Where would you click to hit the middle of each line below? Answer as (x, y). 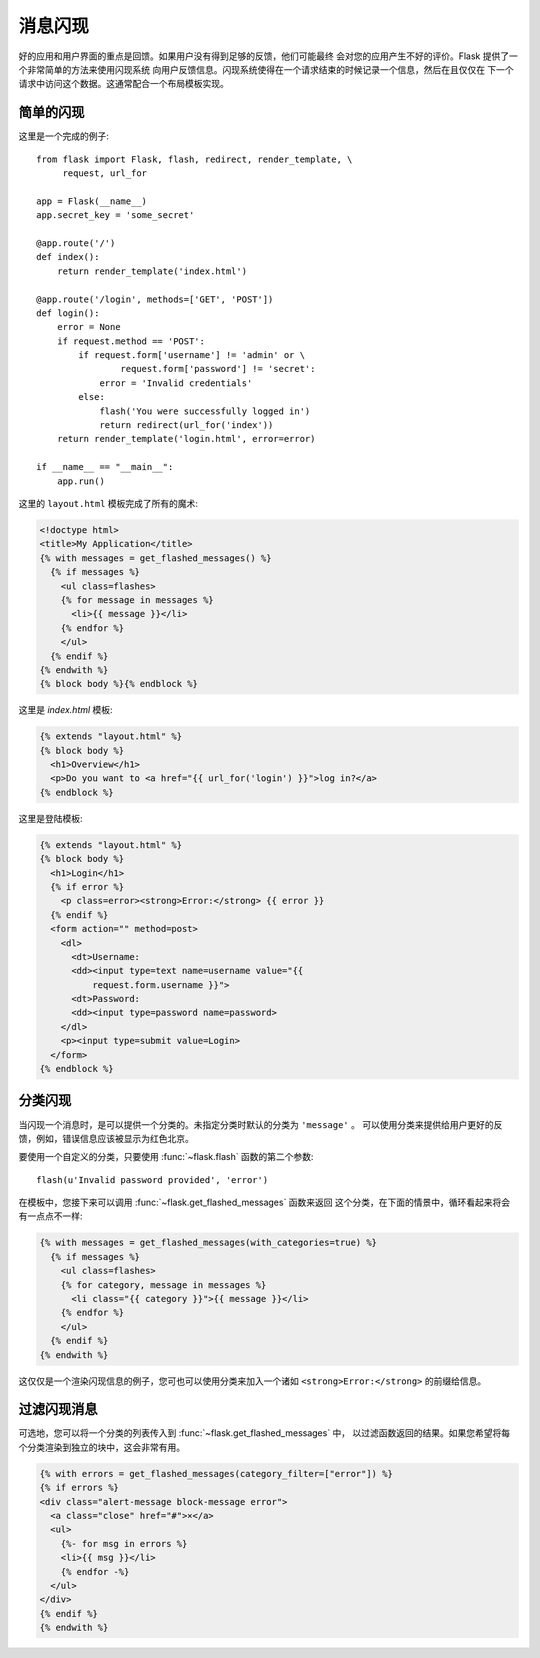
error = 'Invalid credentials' (176, 383)
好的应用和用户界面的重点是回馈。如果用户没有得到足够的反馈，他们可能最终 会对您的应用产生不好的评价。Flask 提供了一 (268, 56)
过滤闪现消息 (58, 1409)
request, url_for (105, 173)
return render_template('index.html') (152, 271)
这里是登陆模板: (51, 818)
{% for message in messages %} (137, 599)
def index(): (68, 257)
